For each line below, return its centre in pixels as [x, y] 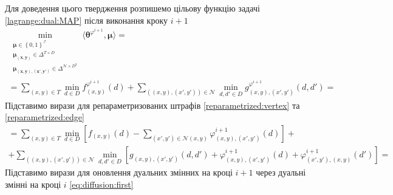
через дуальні [281, 172]
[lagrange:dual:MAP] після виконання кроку [87, 20]
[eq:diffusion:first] [101, 184]
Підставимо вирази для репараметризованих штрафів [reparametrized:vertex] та [152, 105]
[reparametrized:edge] [45, 117]
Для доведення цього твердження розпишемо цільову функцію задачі [132, 8]
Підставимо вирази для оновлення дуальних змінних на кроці [119, 172]
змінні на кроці [33, 184]
